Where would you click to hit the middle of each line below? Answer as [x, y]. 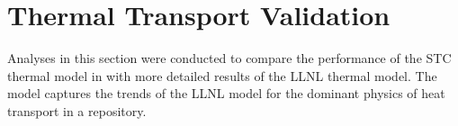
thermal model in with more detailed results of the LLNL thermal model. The [222, 75]
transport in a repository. [77, 110]
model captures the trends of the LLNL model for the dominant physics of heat [226, 93]
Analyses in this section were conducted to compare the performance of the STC [229, 58]
